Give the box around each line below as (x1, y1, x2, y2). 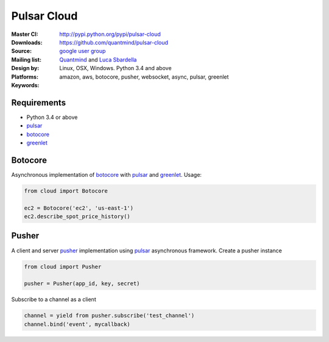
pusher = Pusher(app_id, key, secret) (24, 280, 140, 287)
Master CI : (11, 30, 39, 38)
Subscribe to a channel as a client (11, 296, 97, 303)
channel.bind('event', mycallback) (24, 321, 130, 327)
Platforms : (11, 73, 39, 80)
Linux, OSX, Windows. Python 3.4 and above (59, 65, 172, 72)
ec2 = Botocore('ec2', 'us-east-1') (24, 204, 134, 212)
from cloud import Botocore (24, 187, 108, 194)
